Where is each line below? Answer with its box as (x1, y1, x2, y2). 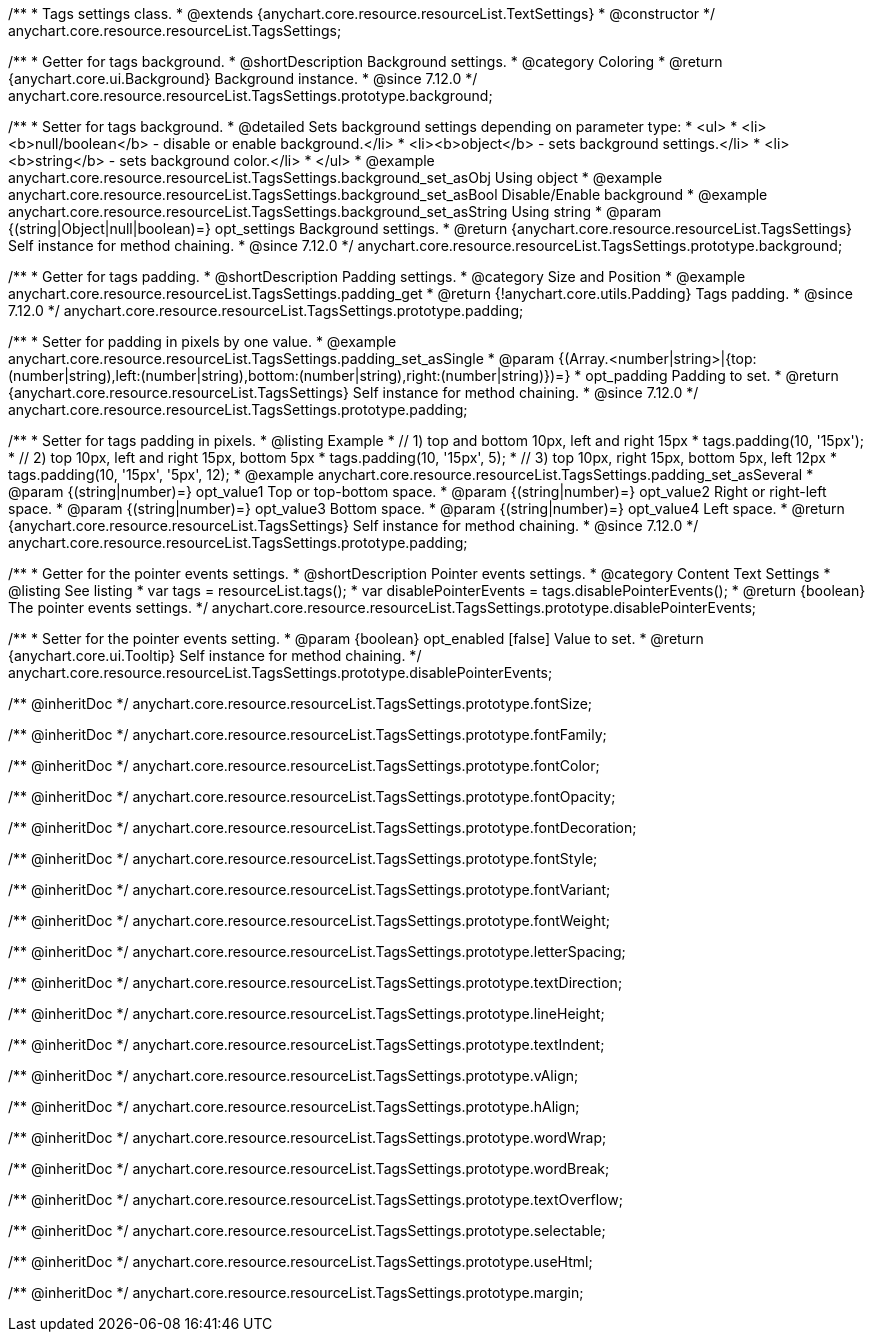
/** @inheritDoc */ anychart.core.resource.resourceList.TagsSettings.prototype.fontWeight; (8, 912, 610, 929)
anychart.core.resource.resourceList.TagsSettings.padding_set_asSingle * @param (8, 350, 555, 367)
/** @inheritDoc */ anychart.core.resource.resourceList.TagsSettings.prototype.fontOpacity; (8, 788, 616, 805)
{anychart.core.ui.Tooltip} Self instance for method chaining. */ (8, 647, 422, 664)
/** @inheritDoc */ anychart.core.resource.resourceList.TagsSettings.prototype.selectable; (8, 1222, 606, 1239)
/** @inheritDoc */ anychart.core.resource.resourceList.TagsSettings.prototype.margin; (8, 1284, 584, 1301)
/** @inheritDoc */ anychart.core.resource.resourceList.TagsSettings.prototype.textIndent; (8, 1036, 605, 1053)
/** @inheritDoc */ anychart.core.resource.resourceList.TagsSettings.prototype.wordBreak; (8, 1160, 610, 1177)
